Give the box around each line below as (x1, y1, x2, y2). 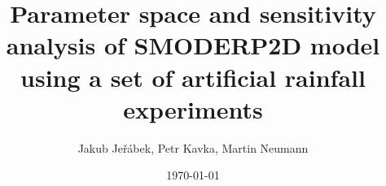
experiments (123, 92, 263, 125)
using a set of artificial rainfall (20, 60, 366, 93)
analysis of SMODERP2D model (6, 28, 380, 62)
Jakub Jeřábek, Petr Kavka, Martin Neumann (77, 139, 309, 156)
